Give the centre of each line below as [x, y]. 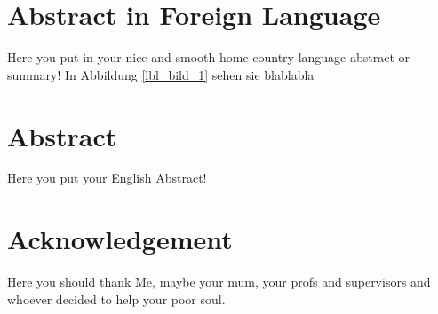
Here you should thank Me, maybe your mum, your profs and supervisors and [219, 282]
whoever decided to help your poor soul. [116, 298]
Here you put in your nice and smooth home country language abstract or [209, 57]
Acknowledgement [120, 239]
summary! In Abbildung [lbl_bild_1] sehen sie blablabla [161, 74]
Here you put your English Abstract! [107, 178]
